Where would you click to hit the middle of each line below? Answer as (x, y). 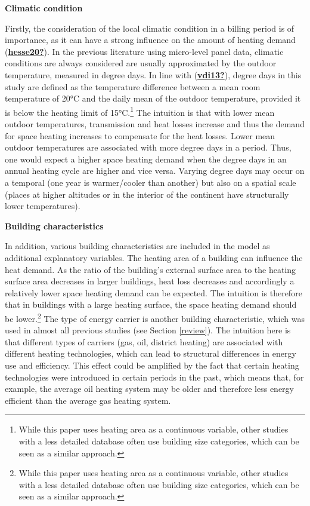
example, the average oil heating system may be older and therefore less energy (150, 389)
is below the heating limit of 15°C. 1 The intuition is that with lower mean (140, 111)
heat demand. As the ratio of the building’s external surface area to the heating (151, 269)
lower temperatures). (43, 206)
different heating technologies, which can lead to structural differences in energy (151, 353)
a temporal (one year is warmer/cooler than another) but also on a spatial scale (151, 182)
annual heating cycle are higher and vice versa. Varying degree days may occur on (155, 171)
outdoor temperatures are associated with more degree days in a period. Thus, (148, 147)
